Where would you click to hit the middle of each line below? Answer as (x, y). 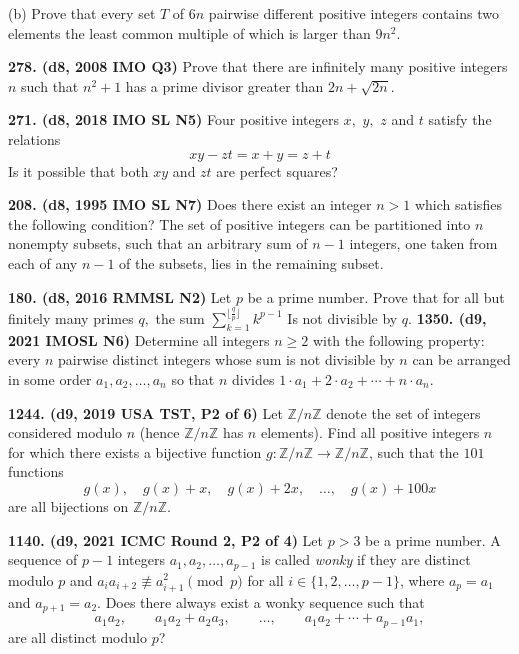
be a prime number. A (433, 539)
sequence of (43, 559)
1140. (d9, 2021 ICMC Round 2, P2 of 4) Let (166, 539)
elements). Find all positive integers (370, 432)
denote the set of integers (403, 412)
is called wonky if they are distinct (365, 559)
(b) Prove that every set (82, 13)
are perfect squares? (277, 170)
